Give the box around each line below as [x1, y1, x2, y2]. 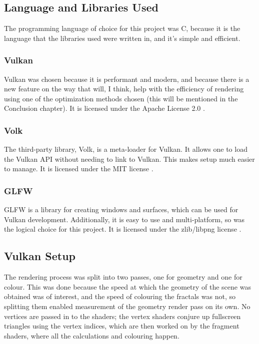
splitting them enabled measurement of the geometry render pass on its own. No [4, 301, 250, 311]
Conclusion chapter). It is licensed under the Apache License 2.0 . [4, 103, 205, 113]
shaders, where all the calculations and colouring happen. [4, 330, 179, 341]
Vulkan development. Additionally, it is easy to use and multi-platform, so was [4, 214, 245, 224]
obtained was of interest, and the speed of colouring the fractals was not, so [4, 291, 235, 302]
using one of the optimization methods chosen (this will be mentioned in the [4, 93, 238, 103]
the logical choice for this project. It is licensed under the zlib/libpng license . [4, 224, 241, 234]
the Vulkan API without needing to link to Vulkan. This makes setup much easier [4, 153, 255, 164]
